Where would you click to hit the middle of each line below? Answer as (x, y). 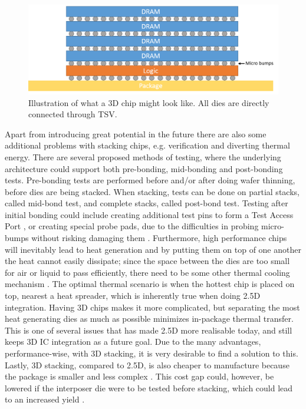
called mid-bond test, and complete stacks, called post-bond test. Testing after (147, 203)
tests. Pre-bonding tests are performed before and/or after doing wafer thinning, (150, 180)
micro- (273, 226)
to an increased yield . (45, 399)
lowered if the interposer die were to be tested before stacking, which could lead (149, 387)
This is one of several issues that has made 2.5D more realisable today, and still (149, 330)
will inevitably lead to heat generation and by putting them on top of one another (153, 249)
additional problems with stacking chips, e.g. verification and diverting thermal (147, 145)
